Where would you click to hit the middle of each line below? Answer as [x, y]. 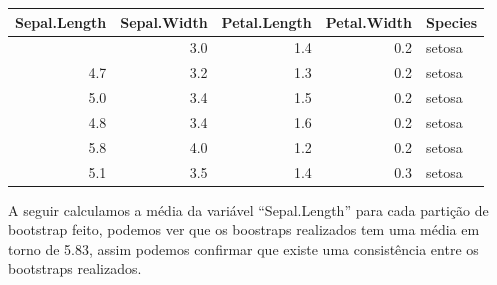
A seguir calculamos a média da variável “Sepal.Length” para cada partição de [248, 209]
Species [452, 21]
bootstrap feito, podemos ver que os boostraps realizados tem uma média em [244, 229]
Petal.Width [369, 21]
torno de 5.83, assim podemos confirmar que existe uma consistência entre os [243, 248]
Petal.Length [266, 21]
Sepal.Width [164, 21]
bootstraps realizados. [75, 268]
